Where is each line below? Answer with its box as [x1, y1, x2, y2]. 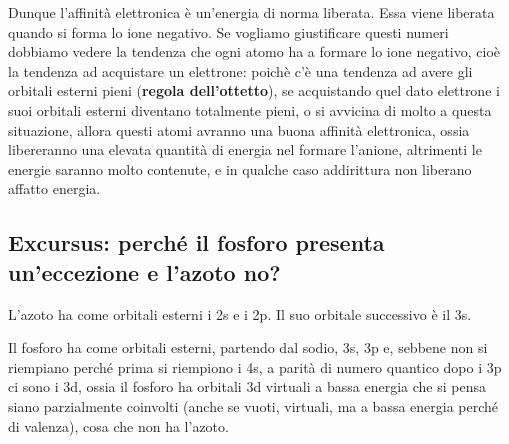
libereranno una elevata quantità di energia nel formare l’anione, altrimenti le [8, 139, 482, 160]
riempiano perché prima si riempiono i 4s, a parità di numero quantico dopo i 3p [8, 356, 502, 377]
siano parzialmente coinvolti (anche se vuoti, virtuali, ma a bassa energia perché [8, 395, 499, 416]
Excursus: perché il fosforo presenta [8, 227, 385, 258]
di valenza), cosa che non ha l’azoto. [8, 415, 229, 436]
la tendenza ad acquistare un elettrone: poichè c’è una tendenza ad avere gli [8, 60, 473, 81]
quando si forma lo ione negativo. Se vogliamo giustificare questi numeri [8, 21, 449, 42]
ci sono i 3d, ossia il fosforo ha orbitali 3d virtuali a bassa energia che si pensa [8, 376, 486, 397]
